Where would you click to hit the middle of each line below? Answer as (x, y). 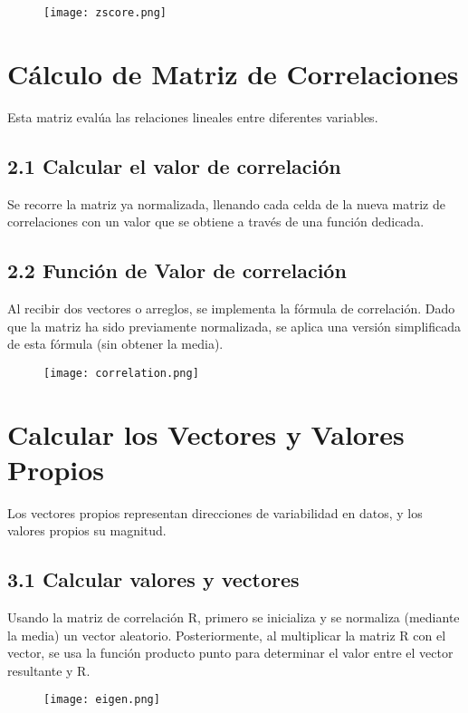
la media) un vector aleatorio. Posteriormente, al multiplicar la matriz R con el (227, 635)
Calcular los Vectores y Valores (206, 434)
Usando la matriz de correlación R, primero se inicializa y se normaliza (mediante (234, 617)
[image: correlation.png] (121, 373)
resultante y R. (49, 670)
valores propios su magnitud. (87, 530)
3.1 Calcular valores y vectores (153, 579)
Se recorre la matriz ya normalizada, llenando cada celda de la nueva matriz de (226, 203)
